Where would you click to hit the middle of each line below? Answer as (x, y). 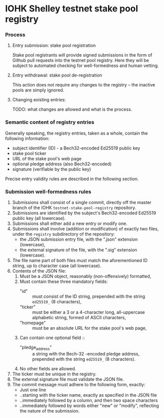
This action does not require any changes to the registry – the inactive (84, 85)
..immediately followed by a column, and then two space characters (89, 400)
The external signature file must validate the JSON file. (68, 379)
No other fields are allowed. (48, 368)
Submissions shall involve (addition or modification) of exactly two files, (85, 229)
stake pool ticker (29, 153)
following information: (27, 138)
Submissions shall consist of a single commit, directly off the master (82, 203)
